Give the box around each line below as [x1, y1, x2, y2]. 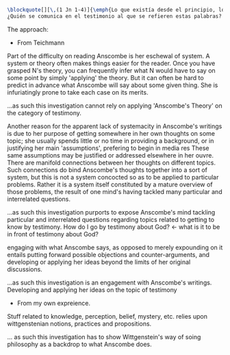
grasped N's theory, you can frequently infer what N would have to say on [7, 66, 216, 75]
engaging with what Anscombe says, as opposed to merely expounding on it [7, 243, 223, 252]
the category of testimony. [7, 108, 82, 117]
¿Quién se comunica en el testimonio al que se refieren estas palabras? [7, 12, 222, 20]
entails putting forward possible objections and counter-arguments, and [7, 250, 210, 258]
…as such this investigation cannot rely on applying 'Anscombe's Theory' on [7, 101, 222, 110]
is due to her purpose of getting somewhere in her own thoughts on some [7, 129, 216, 137]
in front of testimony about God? [7, 230, 99, 238]
